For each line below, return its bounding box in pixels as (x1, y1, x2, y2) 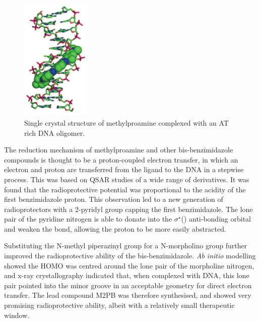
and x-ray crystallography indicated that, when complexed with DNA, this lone (4, 270, 249, 281)
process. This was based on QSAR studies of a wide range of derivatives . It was (4, 174, 249, 184)
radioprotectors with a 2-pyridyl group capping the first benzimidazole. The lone (4, 203, 253, 214)
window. (4, 309, 30, 320)
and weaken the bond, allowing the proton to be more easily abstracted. (4, 223, 226, 234)
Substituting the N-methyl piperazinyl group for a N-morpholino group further (4, 240, 247, 251)
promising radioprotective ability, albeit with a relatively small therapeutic (4, 300, 235, 310)
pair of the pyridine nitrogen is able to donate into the (4, 213, 172, 224)
